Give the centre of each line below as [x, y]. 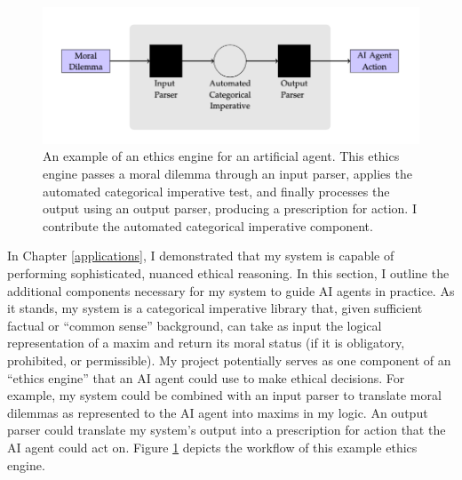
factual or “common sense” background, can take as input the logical [195, 325]
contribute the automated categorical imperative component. [208, 225]
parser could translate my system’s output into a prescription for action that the [227, 430]
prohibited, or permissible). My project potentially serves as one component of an [229, 360]
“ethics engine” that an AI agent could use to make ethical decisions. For [206, 377]
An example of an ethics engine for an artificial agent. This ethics [221, 156]
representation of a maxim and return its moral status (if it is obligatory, [206, 343]
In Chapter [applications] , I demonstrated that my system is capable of [201, 256]
